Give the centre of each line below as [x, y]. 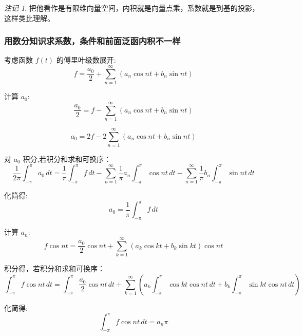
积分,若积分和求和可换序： [67, 158]
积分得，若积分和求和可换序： [54, 268]
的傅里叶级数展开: [86, 60]
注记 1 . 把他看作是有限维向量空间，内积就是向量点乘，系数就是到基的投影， [132, 8]
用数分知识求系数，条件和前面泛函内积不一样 [92, 41]
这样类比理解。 [29, 18]
